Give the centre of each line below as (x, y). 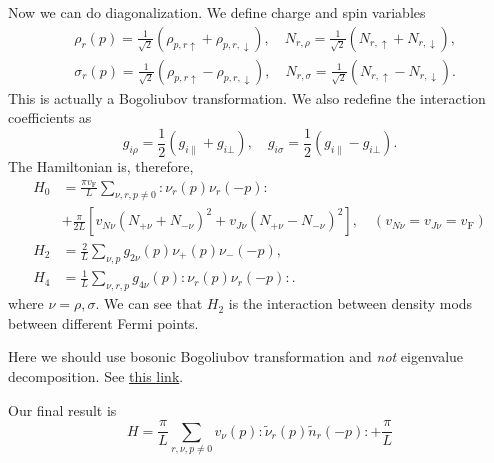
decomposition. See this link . (96, 375)
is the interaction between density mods (350, 303)
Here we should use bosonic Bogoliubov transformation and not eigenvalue (236, 356)
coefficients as (50, 117)
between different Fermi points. (103, 322)
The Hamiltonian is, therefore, (101, 166)
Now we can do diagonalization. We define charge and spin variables (217, 12)
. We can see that (149, 303)
